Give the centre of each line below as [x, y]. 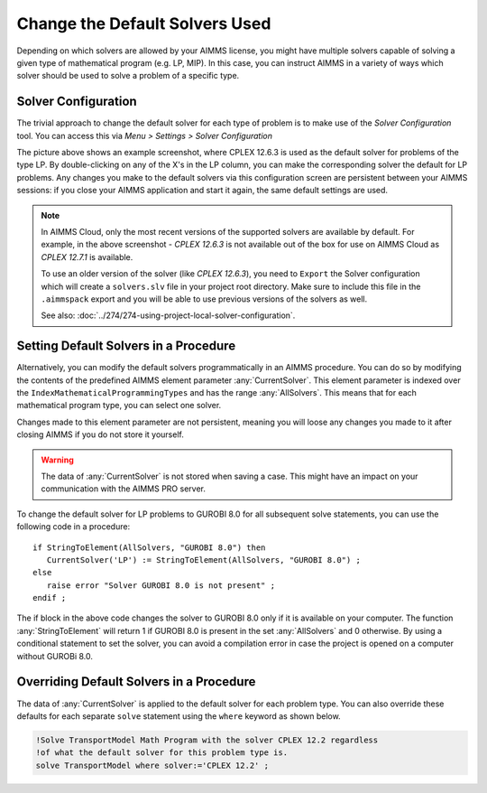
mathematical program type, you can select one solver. [119, 406]
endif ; [50, 598]
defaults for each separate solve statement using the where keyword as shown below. [179, 716]
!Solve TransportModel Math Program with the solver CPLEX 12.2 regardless [207, 740]
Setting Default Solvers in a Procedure [126, 346]
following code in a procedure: [74, 527]
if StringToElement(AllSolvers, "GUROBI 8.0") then [149, 547]
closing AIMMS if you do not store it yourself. [100, 434]
